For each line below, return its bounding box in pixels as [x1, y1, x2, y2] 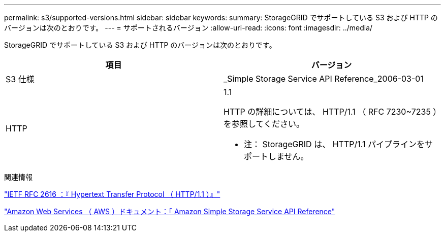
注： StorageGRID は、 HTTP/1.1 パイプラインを [244, 139, 425, 149]
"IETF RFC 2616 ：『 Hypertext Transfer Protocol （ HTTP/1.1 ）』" [4, 190, 220, 198]
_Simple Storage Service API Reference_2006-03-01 [224, 74, 424, 84]
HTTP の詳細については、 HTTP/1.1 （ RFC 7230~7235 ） [224, 107, 437, 117]
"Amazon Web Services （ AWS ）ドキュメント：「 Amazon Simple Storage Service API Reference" [4, 207, 335, 216]
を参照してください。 [224, 119, 305, 129]
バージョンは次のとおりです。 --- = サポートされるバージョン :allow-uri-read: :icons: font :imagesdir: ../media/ [4, 23, 373, 32]
